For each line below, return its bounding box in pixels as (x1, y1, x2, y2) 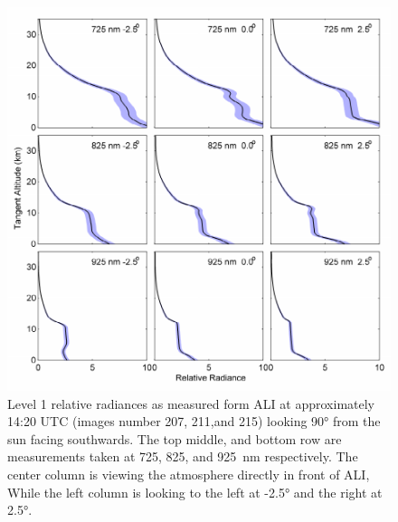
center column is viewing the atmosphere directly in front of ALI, (7, 464, 370, 483)
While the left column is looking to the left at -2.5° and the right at (7, 482, 383, 501)
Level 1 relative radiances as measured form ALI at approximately (7, 394, 374, 413)
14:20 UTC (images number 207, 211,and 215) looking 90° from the (7, 412, 381, 431)
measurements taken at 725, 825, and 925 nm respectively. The (7, 447, 358, 466)
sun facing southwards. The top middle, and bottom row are (7, 429, 342, 448)
